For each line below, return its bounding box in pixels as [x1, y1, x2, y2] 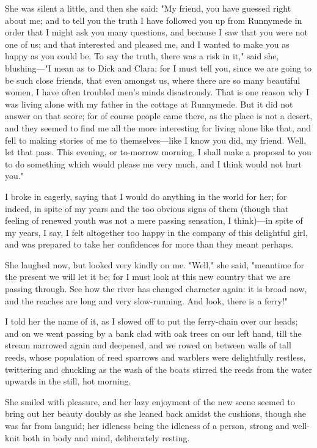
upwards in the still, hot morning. [5, 375, 131, 387]
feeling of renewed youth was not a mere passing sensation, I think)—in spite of [5, 214, 303, 227]
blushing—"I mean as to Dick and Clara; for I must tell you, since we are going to [5, 61, 312, 74]
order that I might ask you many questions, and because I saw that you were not [5, 26, 308, 39]
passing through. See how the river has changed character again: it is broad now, [5, 282, 307, 295]
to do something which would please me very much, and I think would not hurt [5, 157, 302, 170]
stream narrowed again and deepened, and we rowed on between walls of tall [5, 339, 291, 351]
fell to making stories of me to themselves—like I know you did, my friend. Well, [5, 133, 307, 146]
